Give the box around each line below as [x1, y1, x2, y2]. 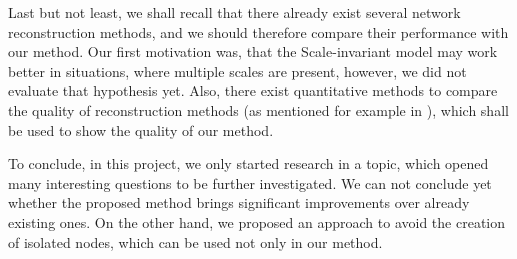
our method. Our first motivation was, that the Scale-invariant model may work [8, 41, 498, 62]
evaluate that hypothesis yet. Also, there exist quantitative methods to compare [8, 80, 498, 101]
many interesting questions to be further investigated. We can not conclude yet [8, 172, 492, 193]
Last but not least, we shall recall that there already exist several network [8, 2, 461, 22]
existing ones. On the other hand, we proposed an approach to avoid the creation [8, 211, 506, 232]
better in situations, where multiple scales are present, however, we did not [8, 60, 467, 81]
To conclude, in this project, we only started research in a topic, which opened [8, 153, 489, 174]
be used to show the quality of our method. [8, 119, 274, 140]
